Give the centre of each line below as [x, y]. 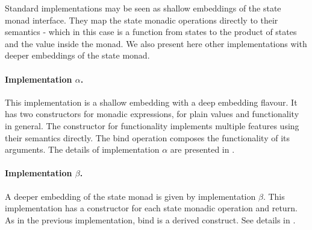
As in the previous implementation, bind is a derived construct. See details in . [150, 219]
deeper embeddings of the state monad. [77, 55]
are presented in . [202, 149]
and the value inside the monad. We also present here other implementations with [156, 43]
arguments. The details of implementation [82, 149]
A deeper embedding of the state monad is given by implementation [130, 196]
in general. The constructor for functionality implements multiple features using [152, 125]
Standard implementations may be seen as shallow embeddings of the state [143, 8]
